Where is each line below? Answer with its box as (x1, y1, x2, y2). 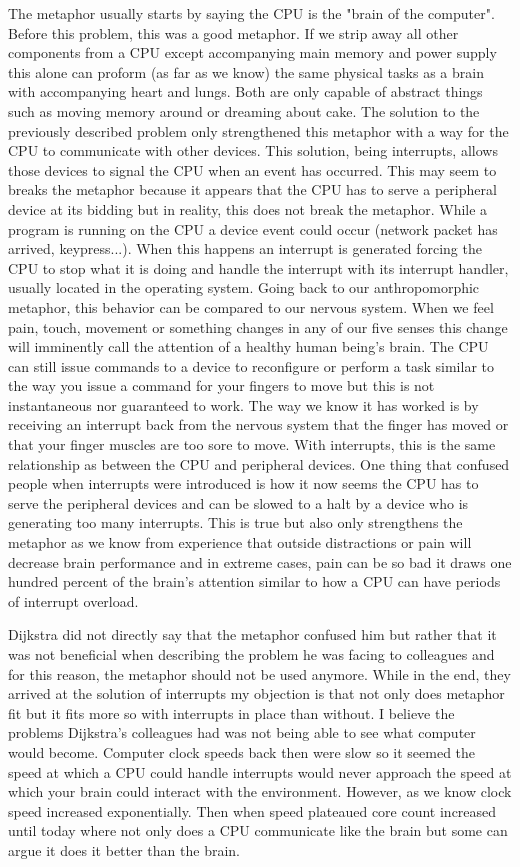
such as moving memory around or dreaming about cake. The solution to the (8, 100, 480, 121)
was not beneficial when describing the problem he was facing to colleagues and (8, 644, 495, 664)
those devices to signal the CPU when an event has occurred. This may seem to (8, 159, 497, 180)
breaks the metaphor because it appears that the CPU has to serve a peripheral (8, 179, 497, 200)
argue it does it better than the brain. (8, 839, 240, 860)
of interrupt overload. (8, 590, 139, 611)
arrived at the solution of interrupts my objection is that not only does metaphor (8, 683, 505, 704)
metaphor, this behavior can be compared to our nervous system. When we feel (8, 296, 494, 317)
